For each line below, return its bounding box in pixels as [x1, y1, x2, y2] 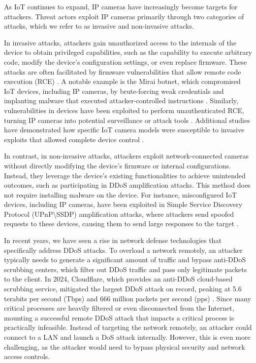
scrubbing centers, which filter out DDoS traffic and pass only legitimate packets [4, 264, 247, 274]
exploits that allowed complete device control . [4, 134, 144, 144]
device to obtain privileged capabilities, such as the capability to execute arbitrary [4, 47, 253, 57]
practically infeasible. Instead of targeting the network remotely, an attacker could [4, 322, 252, 332]
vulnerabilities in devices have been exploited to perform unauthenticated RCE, [4, 105, 244, 115]
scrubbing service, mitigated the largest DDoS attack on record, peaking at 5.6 [4, 283, 242, 294]
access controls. [4, 351, 50, 362]
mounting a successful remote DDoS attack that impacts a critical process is [4, 312, 234, 323]
